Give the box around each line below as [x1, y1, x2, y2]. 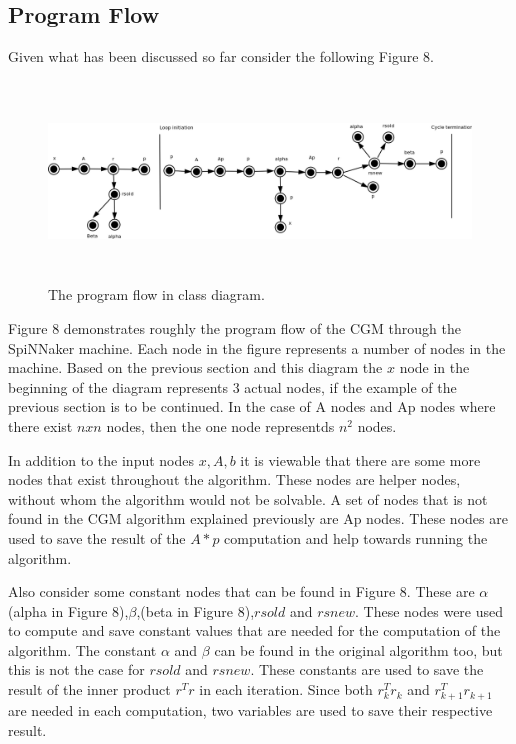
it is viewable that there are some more [240, 449, 481, 470]
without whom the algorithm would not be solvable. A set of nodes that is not [8, 488, 488, 509]
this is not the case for [8, 659, 145, 680]
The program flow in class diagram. [48, 284, 265, 305]
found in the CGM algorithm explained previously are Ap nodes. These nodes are [8, 508, 508, 529]
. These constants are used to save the [250, 659, 484, 680]
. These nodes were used [355, 600, 504, 621]
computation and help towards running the [224, 527, 488, 548]
